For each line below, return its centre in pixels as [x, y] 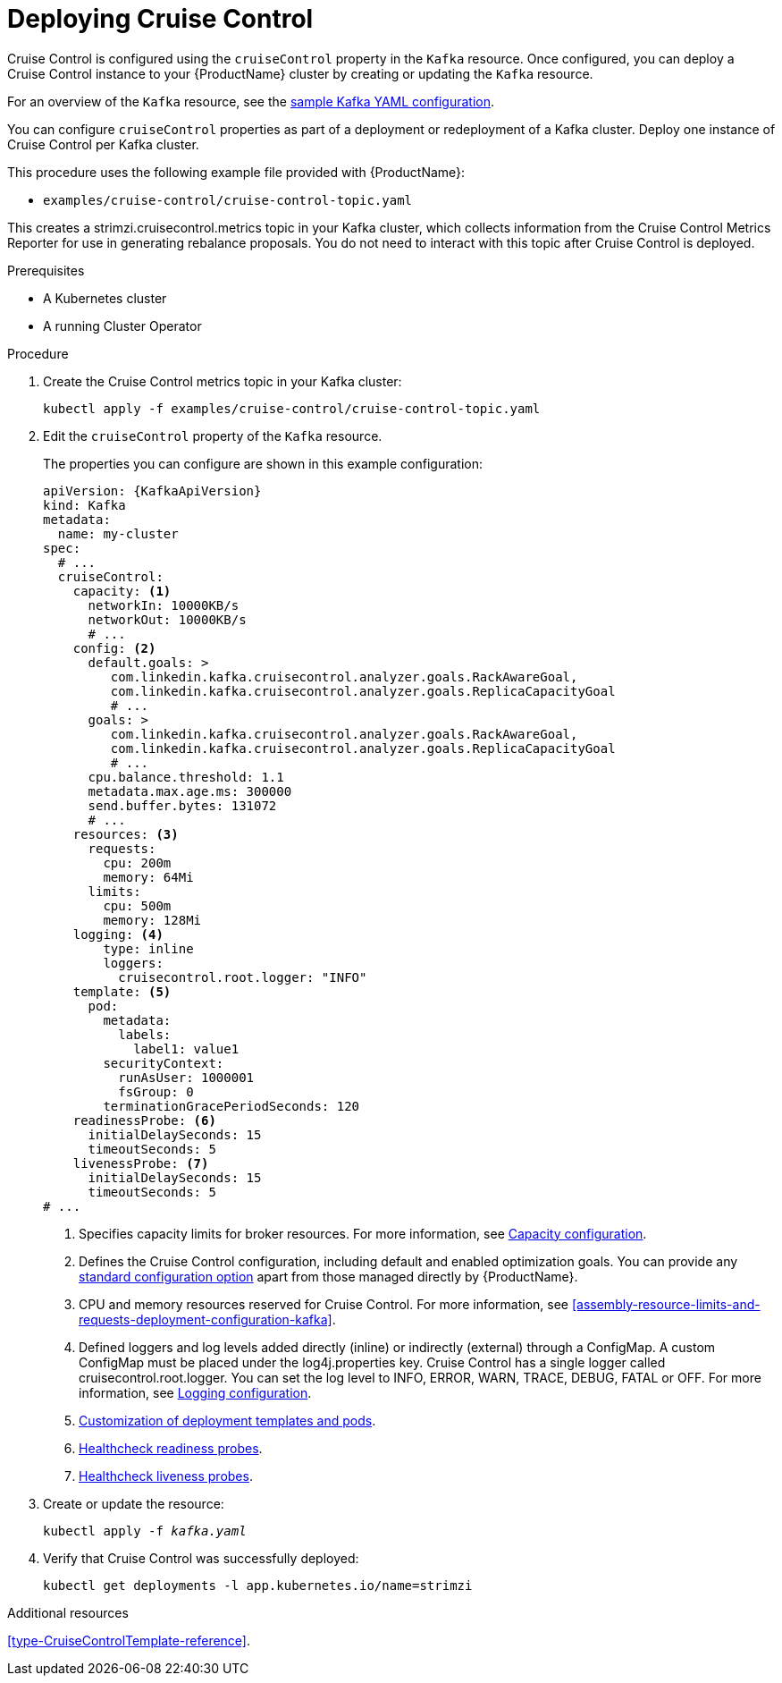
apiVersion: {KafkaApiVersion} [152, 491]
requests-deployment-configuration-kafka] [206, 1319]
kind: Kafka [84, 505]
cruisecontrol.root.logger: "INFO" [243, 977]
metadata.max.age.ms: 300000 [190, 791]
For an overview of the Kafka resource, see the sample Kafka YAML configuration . [251, 101]
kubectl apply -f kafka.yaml [145, 1531]
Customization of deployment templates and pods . [227, 1420]
